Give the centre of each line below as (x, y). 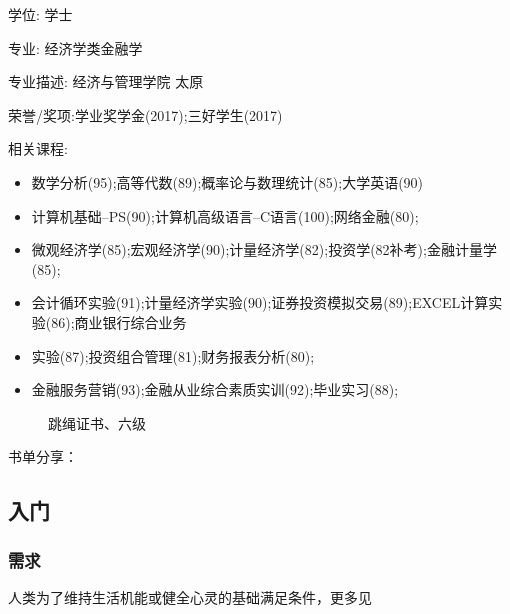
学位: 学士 (40, 14)
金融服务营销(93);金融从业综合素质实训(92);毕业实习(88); (215, 389)
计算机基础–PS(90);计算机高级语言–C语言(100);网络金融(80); (225, 215)
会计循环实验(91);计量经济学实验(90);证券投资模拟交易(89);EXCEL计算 (260, 302)
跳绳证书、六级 (97, 422)
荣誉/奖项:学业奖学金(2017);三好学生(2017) (145, 114)
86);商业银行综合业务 (119, 321)
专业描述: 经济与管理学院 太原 (106, 81)
